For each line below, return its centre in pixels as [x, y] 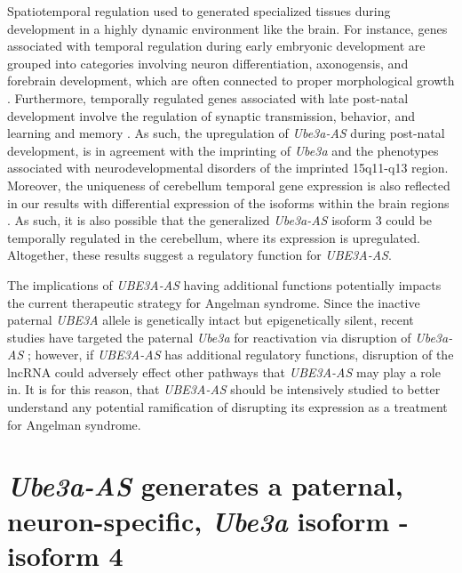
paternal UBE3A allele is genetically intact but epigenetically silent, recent [211, 320]
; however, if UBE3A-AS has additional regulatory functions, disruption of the [240, 355]
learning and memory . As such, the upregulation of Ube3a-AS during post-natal [226, 133]
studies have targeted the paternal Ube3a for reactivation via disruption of [209, 337]
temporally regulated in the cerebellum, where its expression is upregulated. [214, 237]
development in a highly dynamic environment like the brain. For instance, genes [227, 28]
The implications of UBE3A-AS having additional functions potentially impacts [224, 284]
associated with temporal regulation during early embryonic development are [216, 46]
